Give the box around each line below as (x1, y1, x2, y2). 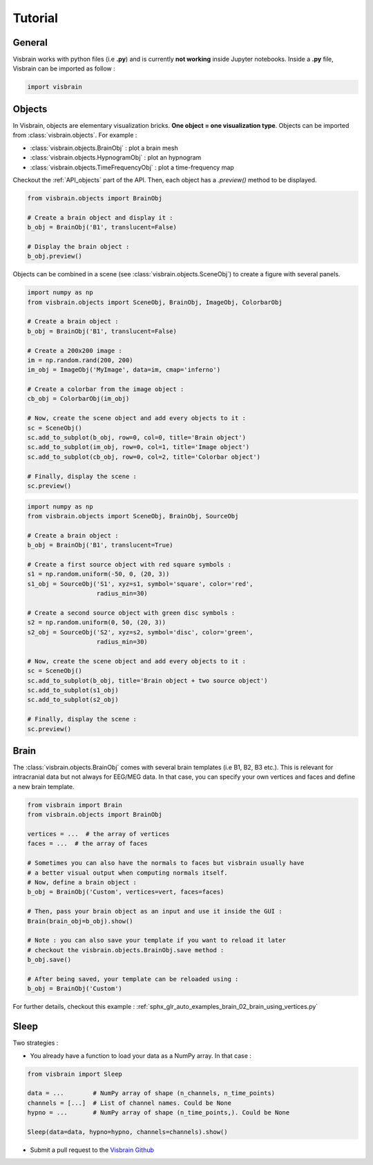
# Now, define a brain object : (27, 878, 137, 886)
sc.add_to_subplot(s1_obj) (27, 686, 119, 694)
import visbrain (27, 83, 83, 91)
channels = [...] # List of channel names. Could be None (27, 1099, 231, 1107)
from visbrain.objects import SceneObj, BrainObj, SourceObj (27, 512, 239, 520)
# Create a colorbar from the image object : (27, 386, 184, 393)
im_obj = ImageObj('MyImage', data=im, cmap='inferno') (27, 366, 221, 374)
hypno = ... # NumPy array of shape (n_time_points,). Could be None (27, 1109, 290, 1117)
